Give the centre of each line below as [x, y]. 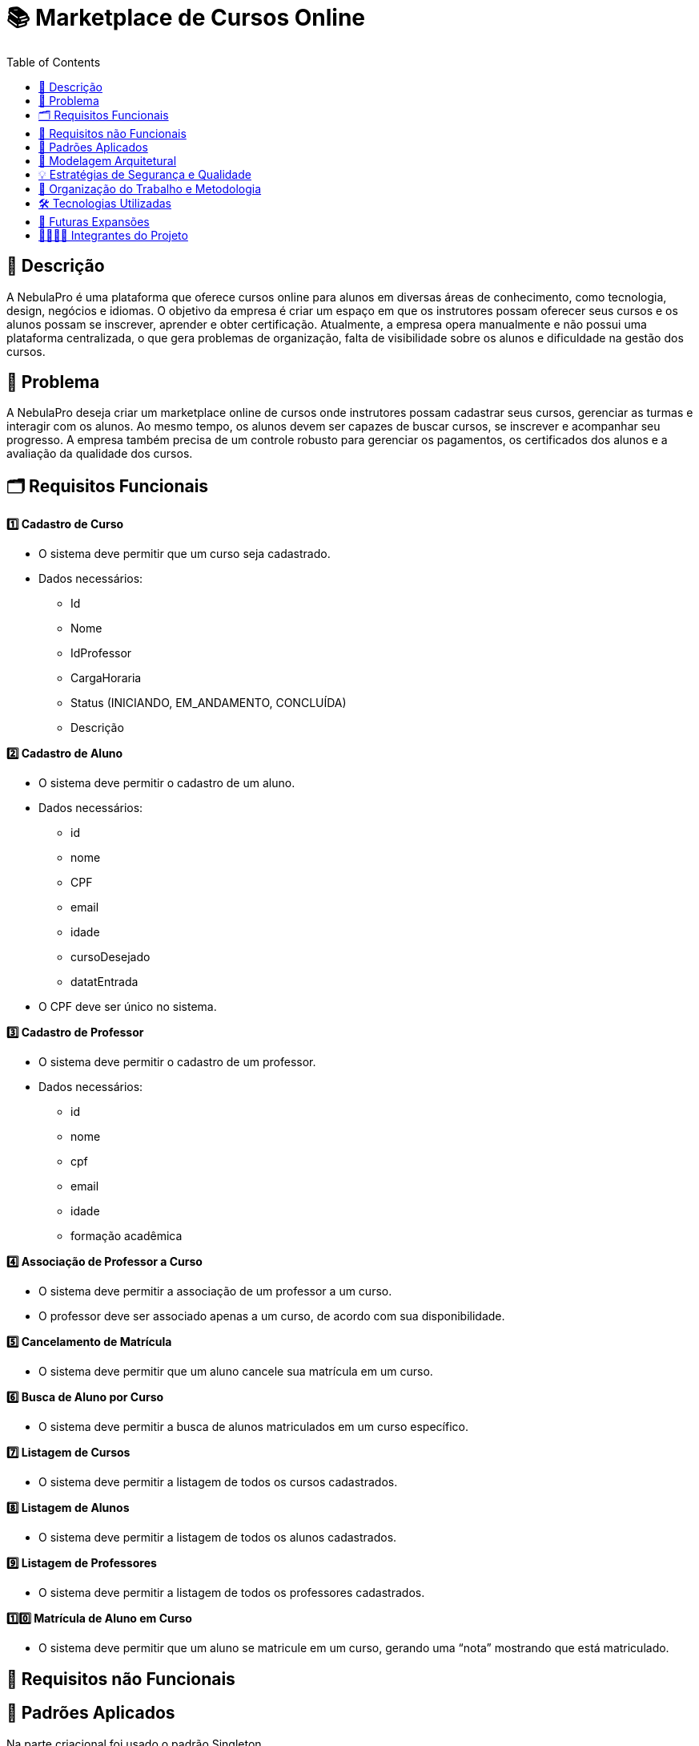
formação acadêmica [127, 1236]
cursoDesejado [110, 957]
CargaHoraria [106, 678]
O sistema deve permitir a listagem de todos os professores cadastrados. [232, 1593]
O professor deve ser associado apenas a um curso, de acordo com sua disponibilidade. [272, 1316]
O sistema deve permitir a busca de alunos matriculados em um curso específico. [253, 1427]
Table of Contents [54, 62]
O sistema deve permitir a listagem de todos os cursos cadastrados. [218, 1482]
